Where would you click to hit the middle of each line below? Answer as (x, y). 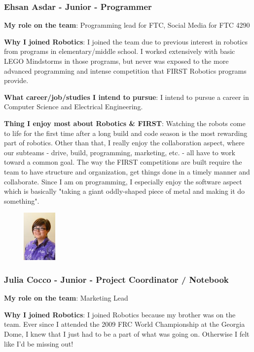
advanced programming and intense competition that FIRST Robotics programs (125, 70)
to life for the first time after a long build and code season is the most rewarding (126, 133)
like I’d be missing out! (39, 343)
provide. (16, 80)
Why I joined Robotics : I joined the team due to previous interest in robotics (126, 41)
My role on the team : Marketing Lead (66, 298)
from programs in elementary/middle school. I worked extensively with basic (120, 51)
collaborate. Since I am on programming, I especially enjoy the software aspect (123, 181)
